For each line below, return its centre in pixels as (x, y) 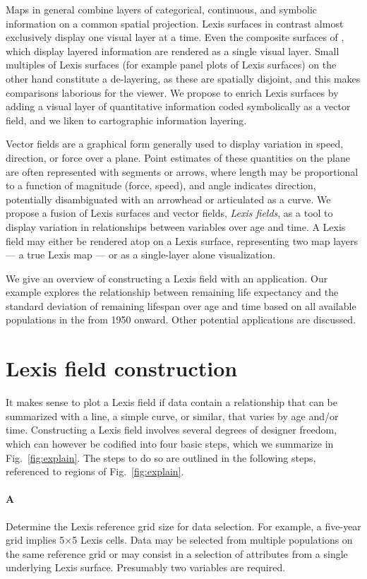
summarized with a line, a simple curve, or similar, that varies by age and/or (172, 416)
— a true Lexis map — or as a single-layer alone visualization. (141, 255)
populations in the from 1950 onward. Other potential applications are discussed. (181, 320)
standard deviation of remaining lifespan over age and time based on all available (181, 305)
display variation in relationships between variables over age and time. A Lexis (176, 226)
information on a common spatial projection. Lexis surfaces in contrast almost (175, 23)
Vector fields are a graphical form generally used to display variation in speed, (175, 144)
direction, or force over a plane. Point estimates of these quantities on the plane (178, 157)
